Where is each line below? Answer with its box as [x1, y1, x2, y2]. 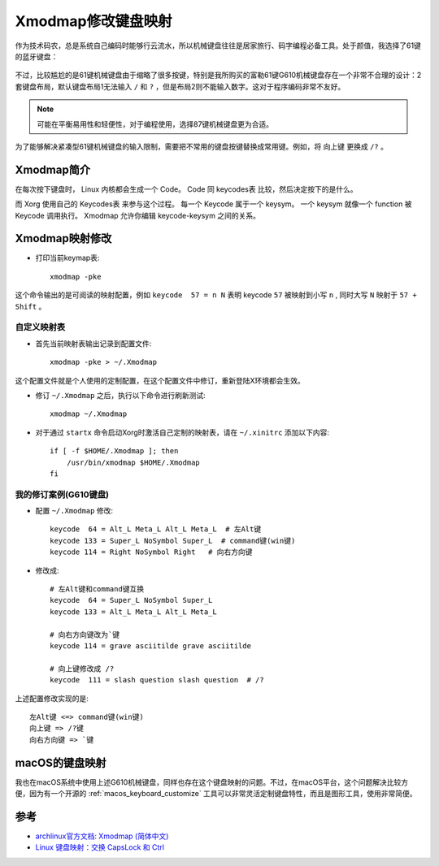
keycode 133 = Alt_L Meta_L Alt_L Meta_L [50, 607, 217, 617]
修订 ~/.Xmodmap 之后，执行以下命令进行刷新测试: [35, 390, 206, 400]
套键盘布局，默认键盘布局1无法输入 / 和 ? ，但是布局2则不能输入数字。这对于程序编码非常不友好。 [15, 81, 346, 91]
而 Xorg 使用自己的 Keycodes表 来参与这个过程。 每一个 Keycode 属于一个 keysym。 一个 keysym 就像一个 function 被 [15, 199, 412, 209]
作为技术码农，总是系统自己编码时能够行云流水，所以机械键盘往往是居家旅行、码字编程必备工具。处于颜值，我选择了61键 [15, 41, 422, 50]
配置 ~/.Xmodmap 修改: [35, 506, 114, 516]
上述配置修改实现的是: [15, 693, 89, 703]
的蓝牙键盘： [15, 51, 59, 61]
